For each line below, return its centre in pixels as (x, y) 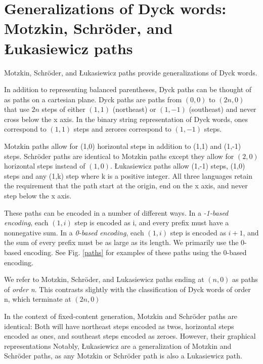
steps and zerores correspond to (122, 129)
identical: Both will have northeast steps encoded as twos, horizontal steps (119, 326)
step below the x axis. (38, 196)
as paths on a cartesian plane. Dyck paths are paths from (93, 99)
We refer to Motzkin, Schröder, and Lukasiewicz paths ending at (104, 279)
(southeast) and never (223, 109)
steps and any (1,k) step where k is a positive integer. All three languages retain (128, 175)
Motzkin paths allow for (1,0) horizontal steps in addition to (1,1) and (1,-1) (123, 146)
